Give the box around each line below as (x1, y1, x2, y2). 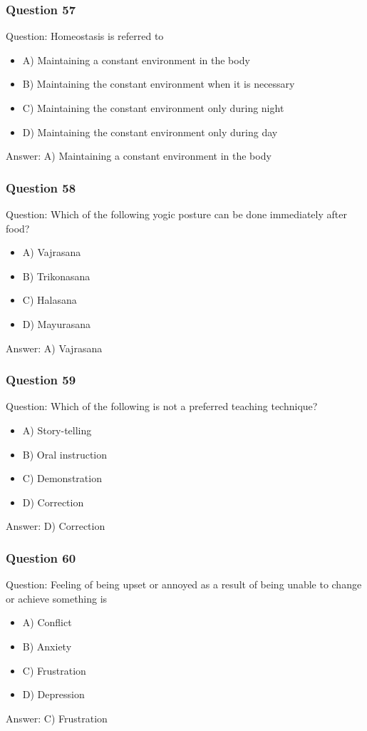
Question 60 (6, 548, 76, 566)
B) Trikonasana (22, 268, 91, 283)
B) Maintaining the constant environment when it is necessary (22, 76, 295, 91)
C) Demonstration (22, 471, 102, 486)
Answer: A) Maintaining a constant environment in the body (6, 148, 272, 163)
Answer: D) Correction (6, 518, 105, 533)
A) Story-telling (22, 422, 92, 437)
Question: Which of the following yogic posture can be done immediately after (6, 207, 347, 221)
